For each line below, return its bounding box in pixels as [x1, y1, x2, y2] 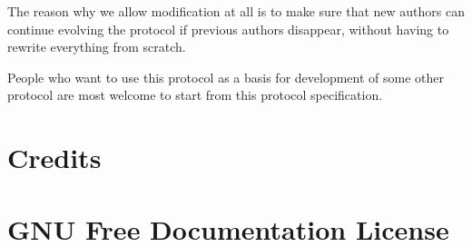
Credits [7, 139, 102, 176]
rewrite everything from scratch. [7, 37, 186, 56]
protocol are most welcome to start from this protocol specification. [7, 85, 383, 104]
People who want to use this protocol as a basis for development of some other [7, 67, 444, 86]
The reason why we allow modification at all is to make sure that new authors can [7, 2, 465, 20]
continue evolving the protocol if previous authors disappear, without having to [7, 19, 449, 38]
